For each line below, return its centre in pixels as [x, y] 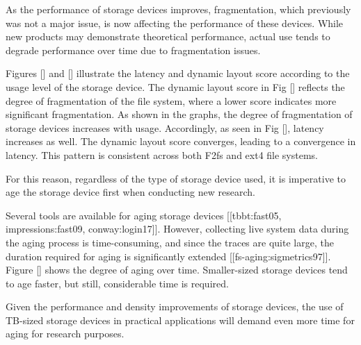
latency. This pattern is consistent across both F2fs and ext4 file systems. [162, 154]
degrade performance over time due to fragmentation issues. [133, 50]
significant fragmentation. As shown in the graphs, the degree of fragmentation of [179, 114]
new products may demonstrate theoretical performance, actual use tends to [168, 36]
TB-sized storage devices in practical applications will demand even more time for [180, 320]
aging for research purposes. [65, 334]
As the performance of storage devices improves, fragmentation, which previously [178, 9]
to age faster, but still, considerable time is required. [117, 283]
